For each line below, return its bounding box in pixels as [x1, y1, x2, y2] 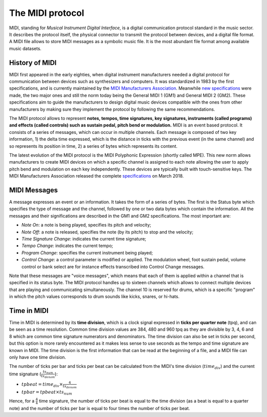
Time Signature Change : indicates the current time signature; [21, 236, 146, 241]
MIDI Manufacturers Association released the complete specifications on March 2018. [9, 173, 184, 179]
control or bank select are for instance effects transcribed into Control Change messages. [21, 263, 205, 270]
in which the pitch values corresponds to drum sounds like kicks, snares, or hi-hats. [9, 294, 180, 299]
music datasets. [9, 45, 42, 52]
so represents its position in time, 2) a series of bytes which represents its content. [9, 143, 178, 149]
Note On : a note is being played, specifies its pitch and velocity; [21, 222, 151, 228]
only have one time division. [9, 354, 66, 360]
